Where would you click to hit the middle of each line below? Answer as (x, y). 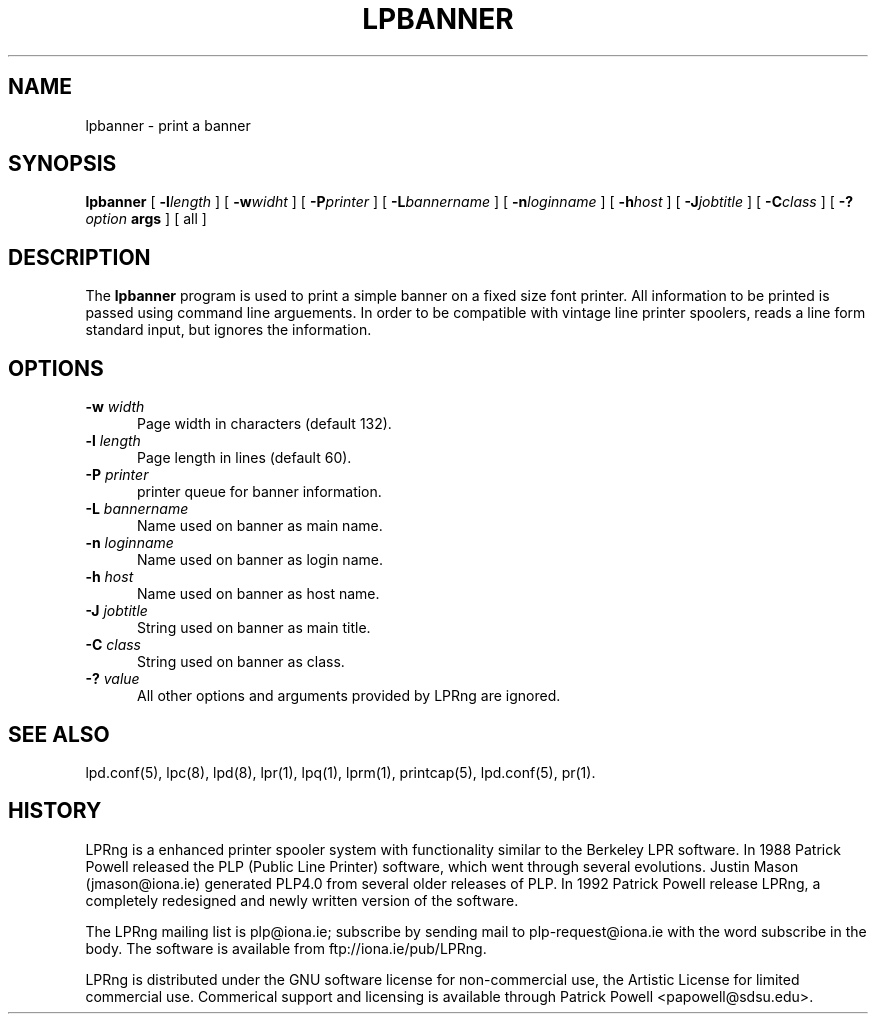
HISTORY (55, 811)
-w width (115, 407)
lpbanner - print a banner (168, 125)
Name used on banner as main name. (260, 526)
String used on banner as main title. (254, 628)
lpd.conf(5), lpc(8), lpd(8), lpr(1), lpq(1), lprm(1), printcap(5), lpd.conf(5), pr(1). (340, 772)
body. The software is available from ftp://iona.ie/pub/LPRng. (286, 948)
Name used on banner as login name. (260, 560)
